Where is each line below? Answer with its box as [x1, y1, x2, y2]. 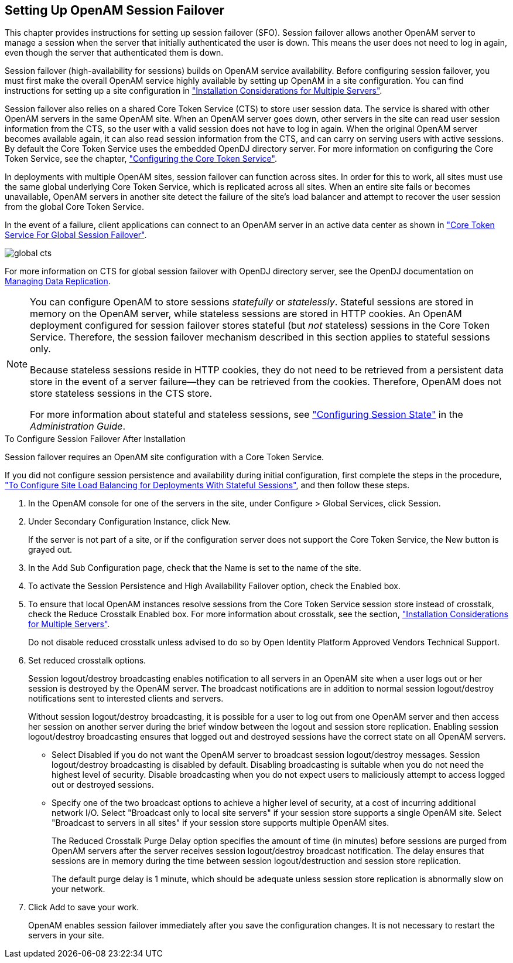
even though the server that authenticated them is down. [5, 47, 224, 58]
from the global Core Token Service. [5, 202, 144, 212]
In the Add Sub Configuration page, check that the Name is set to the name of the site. [28, 563, 361, 573]
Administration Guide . [30, 420, 126, 433]
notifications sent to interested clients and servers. [28, 693, 224, 704]
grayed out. [28, 545, 73, 555]
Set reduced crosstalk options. [28, 655, 146, 666]
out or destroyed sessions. [52, 780, 154, 790]
